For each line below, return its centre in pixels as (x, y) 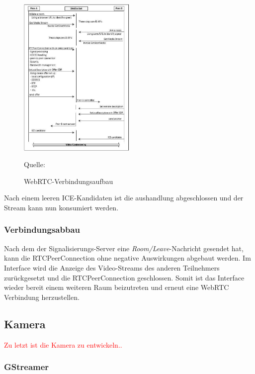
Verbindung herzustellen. (42, 297)
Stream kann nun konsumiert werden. (61, 207)
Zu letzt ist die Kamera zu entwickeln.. (63, 344)
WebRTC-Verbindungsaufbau (69, 181)
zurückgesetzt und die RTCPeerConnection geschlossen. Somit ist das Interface (124, 277)
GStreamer (27, 367)
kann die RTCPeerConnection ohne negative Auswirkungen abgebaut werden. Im (127, 258)
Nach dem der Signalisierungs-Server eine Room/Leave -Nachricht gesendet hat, (124, 248)
